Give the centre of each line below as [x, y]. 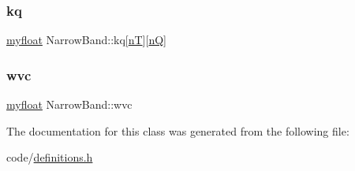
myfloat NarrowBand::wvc [69, 104]
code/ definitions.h [50, 157]
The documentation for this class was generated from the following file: [178, 130]
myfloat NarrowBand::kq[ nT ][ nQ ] [86, 40]
